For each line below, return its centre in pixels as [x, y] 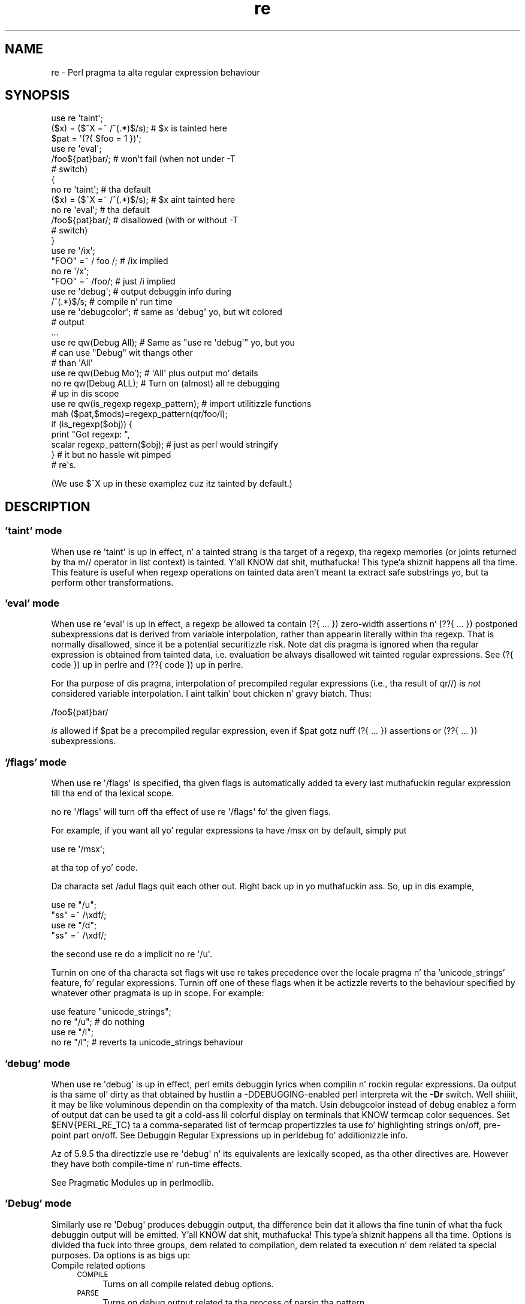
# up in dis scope [85, 394]
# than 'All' [72, 363]
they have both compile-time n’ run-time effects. [147, 1164]
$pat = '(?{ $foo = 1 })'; [96, 139]
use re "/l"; [72, 1032]
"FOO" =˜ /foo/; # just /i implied [113, 281]
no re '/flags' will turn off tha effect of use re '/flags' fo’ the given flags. [191, 812]
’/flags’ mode [36, 762]
